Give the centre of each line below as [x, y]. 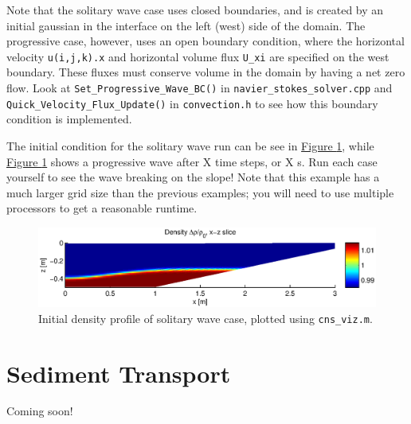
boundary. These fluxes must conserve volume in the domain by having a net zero [206, 72]
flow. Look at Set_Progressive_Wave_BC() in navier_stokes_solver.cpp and [200, 88]
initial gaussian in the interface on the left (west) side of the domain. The [186, 25]
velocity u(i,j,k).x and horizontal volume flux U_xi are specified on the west [198, 56]
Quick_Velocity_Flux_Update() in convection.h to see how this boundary [192, 103]
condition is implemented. [69, 119]
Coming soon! [40, 411]
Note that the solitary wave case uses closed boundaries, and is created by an [195, 10]
